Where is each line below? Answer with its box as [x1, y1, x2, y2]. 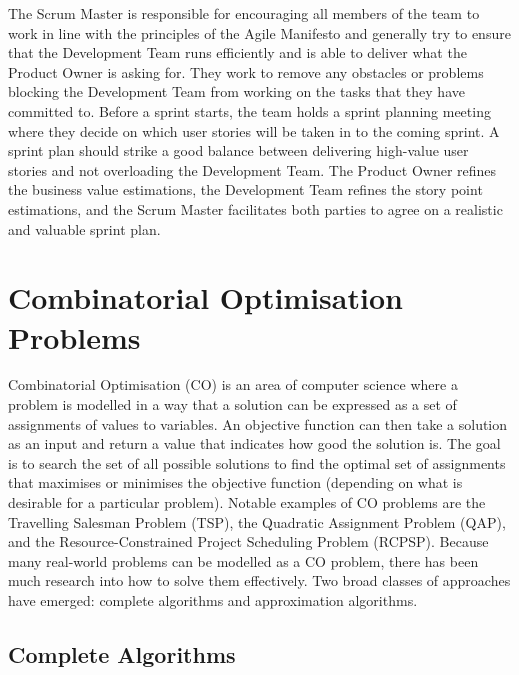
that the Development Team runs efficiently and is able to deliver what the [8, 42, 467, 63]
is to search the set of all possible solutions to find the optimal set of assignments [8, 452, 506, 473]
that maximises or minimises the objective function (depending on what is [8, 472, 463, 493]
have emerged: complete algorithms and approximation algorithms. [8, 589, 418, 610]
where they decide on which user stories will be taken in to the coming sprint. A [8, 120, 500, 141]
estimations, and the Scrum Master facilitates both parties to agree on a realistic [8, 198, 503, 219]
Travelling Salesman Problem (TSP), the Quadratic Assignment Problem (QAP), [8, 511, 506, 532]
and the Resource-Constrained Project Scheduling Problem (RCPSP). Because [8, 531, 489, 552]
